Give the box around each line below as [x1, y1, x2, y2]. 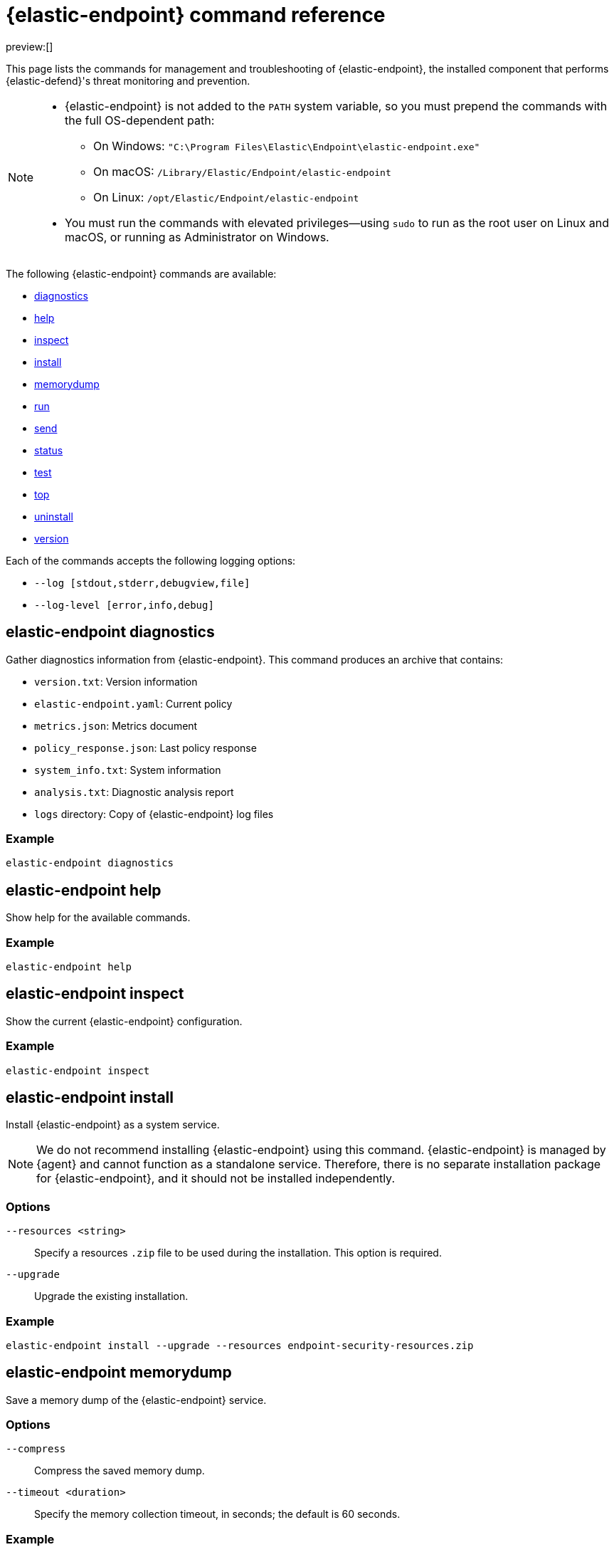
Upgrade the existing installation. [34, 1290, 189, 1303]
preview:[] [6, 40, 53, 53]
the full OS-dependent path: [65, 112, 215, 127]
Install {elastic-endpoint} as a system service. [6, 1118, 220, 1131]
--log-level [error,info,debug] [34, 599, 214, 611]
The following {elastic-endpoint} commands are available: [6, 267, 277, 280]
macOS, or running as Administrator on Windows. [65, 229, 329, 244]
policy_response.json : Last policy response [34, 741, 257, 754]
